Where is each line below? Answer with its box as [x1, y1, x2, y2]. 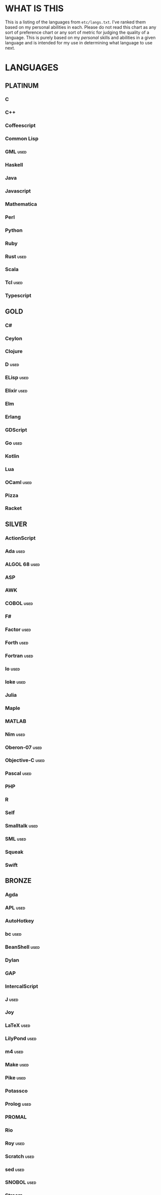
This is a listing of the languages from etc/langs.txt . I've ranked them [5, 19, 146, 25]
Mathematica [5, 200, 37, 207]
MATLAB [5, 718, 27, 725]
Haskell [5, 161, 23, 168]
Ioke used [5, 678, 26, 685]
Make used [5, 1061, 29, 1068]
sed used [5, 1166, 24, 1173]
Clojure [5, 348, 23, 355]
